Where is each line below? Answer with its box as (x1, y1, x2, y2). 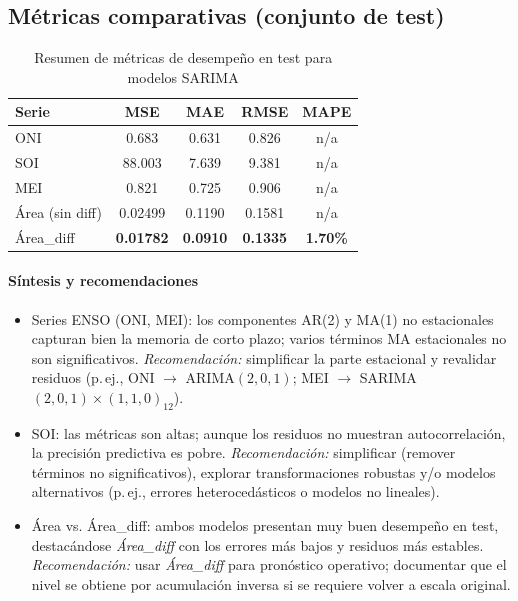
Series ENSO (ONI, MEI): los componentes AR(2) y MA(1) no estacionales (31, 308, 494, 329)
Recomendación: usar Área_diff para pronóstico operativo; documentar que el (31, 554, 507, 575)
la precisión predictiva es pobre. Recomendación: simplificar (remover (31, 442, 456, 463)
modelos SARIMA (127, 66, 239, 87)
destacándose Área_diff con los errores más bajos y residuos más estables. (31, 534, 484, 555)
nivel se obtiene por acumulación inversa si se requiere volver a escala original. (31, 573, 511, 594)
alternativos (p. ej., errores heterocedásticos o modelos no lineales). (31, 481, 440, 502)
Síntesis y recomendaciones (8, 270, 199, 291)
